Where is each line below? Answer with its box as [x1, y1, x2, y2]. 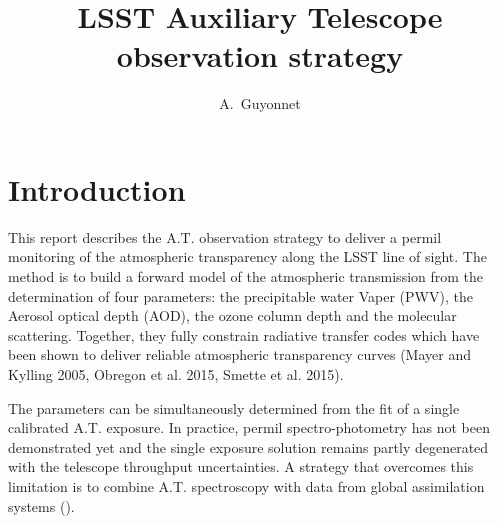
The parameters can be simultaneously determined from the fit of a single [8, 397, 460, 418]
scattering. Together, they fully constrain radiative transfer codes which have [8, 324, 480, 345]
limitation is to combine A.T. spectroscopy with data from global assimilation [8, 475, 485, 496]
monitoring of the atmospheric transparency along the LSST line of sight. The [8, 246, 487, 267]
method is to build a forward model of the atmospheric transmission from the [8, 266, 484, 287]
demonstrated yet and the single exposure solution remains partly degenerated [8, 436, 489, 457]
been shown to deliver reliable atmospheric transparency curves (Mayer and [8, 344, 471, 365]
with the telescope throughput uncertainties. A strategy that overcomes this [8, 456, 474, 477]
